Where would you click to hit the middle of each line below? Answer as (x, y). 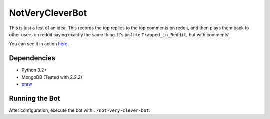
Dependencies (32, 58)
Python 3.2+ (34, 70)
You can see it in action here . (39, 44)
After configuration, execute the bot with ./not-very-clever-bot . (80, 110)
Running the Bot (35, 98)
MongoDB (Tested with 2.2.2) (52, 77)
